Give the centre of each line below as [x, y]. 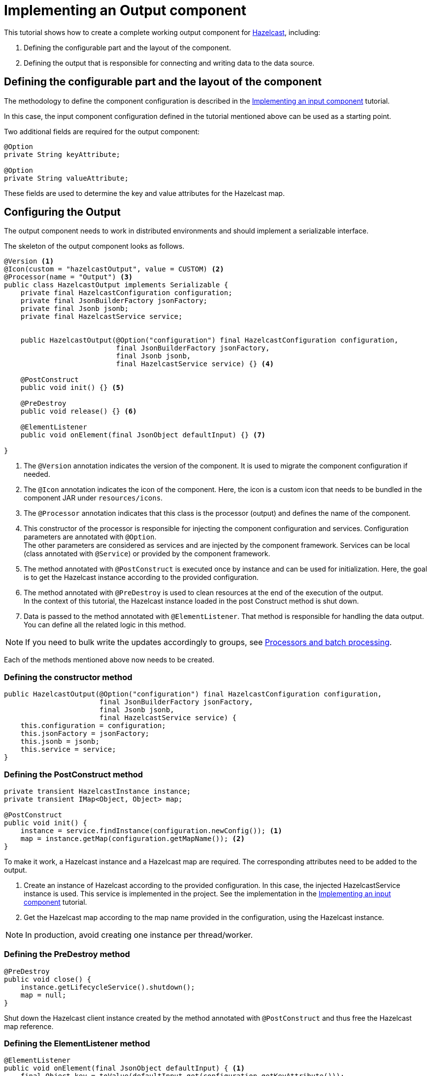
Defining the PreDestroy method [67, 954]
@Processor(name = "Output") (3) [68, 277]
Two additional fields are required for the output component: [102, 131]
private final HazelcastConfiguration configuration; [126, 293]
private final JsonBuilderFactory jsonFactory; [114, 301]
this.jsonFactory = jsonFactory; [85, 734]
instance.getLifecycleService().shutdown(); [108, 987]
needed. [37, 474]
